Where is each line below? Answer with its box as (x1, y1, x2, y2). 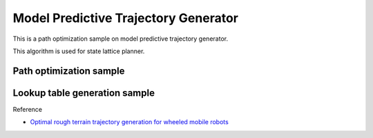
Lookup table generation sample (12, 87, 155, 99)
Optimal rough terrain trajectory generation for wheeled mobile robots (30, 118, 229, 126)
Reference (12, 105, 43, 113)
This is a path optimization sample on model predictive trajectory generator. (12, 34, 228, 43)
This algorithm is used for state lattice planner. (12, 47, 145, 55)
